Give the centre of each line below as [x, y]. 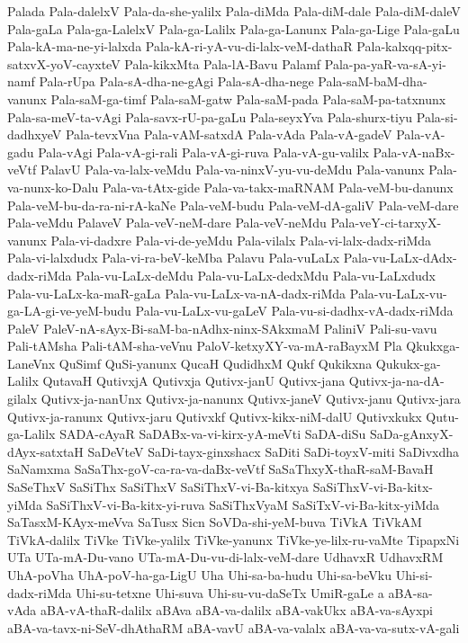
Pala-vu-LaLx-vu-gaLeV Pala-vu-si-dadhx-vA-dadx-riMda [294, 311]
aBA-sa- [410, 592]
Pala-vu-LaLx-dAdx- [400, 258]
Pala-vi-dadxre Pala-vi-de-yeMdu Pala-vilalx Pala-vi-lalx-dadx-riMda [241, 240]
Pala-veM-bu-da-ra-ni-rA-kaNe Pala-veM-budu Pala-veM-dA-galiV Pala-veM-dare [233, 205]
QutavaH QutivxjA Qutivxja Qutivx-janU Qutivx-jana [194, 381]
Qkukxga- [433, 346]
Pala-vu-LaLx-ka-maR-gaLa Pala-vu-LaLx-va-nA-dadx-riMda [177, 293]
